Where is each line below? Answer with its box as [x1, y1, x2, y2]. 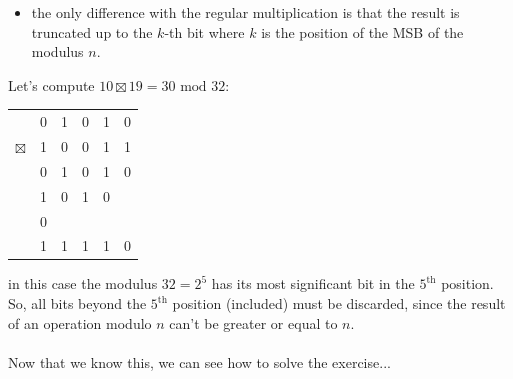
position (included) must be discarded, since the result [172, 293, 506, 314]
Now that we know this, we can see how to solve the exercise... [8, 351, 391, 372]
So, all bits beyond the [8, 293, 147, 314]
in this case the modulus [8, 273, 158, 294]
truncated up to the [31, 21, 153, 42]
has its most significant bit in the [211, 273, 415, 294]
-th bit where [164, 21, 245, 42]
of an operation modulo [8, 312, 152, 333]
